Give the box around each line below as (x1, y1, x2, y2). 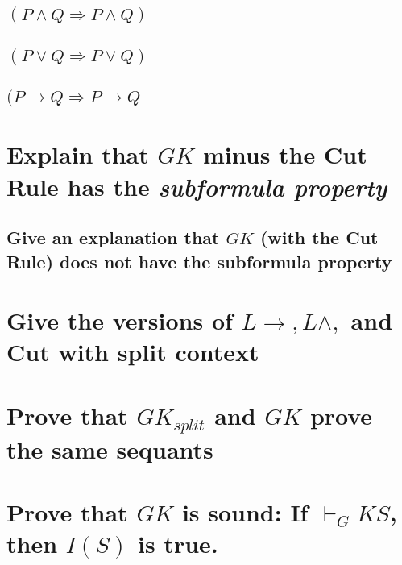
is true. (138, 527, 218, 560)
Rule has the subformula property (6, 169, 387, 203)
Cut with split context (6, 335, 259, 368)
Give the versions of (6, 304, 233, 337)
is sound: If (181, 495, 309, 528)
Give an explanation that (6, 225, 220, 250)
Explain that (6, 138, 149, 171)
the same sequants (6, 432, 213, 465)
